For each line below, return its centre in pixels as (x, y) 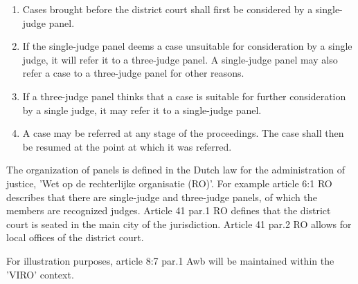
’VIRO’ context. (40, 274)
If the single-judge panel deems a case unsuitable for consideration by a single (187, 46)
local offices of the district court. (75, 237)
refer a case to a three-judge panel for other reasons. (133, 73)
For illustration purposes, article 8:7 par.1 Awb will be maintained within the (170, 260)
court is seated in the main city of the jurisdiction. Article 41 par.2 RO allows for (179, 224)
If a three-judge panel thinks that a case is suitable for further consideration (184, 96)
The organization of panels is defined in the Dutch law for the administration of (176, 170)
